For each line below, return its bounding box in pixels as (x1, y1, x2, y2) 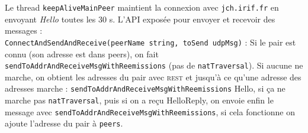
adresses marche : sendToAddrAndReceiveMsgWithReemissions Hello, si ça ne (5, 82, 285, 95)
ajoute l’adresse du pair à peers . (5, 117, 123, 129)
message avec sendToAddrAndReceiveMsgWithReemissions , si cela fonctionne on (5, 105, 296, 118)
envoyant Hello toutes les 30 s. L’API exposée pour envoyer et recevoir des (5, 12, 275, 25)
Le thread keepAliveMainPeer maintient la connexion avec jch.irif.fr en (5, 1, 279, 13)
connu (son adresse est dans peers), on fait (5, 47, 159, 60)
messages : (5, 24, 43, 37)
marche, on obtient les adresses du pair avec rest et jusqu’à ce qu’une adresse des (5, 70, 301, 83)
